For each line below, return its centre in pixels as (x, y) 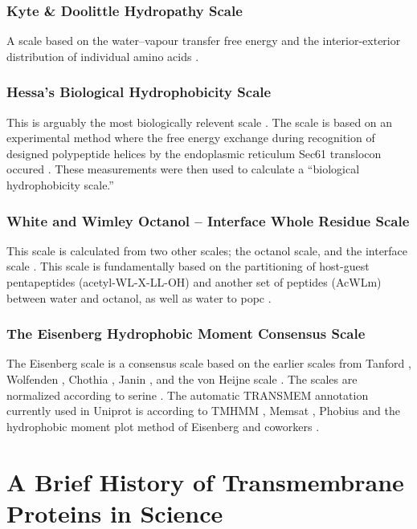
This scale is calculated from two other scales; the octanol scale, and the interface (207, 250)
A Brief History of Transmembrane (205, 481)
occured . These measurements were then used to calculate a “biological (183, 169)
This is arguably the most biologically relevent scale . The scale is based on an (200, 122)
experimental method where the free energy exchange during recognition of (191, 138)
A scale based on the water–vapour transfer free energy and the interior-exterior (204, 41)
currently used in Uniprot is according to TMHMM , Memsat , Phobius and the (203, 411)
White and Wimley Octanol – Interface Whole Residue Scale (208, 220)
